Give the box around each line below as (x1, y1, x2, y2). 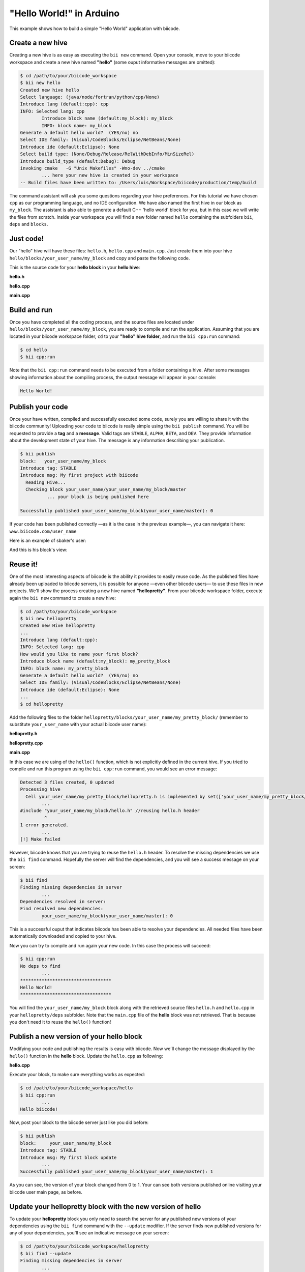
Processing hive (20, 787, 61, 792)
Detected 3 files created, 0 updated (20, 779, 114, 785)
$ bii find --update (20, 1251, 71, 1256)
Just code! (9, 235, 44, 243)
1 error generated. (20, 822, 69, 828)
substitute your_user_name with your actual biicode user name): (9, 721, 147, 727)
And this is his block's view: (9, 547, 68, 553)
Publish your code (9, 402, 68, 411)
